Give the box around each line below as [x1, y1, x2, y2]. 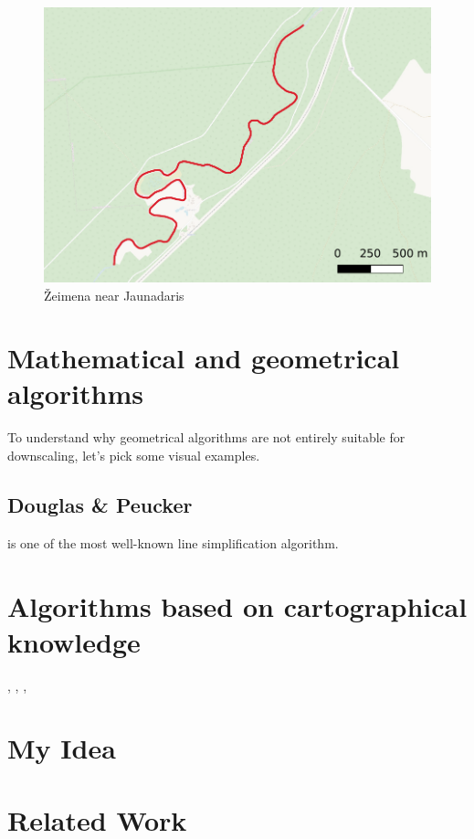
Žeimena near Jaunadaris [44, 285, 184, 304]
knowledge [7, 622, 141, 660]
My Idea [7, 729, 116, 767]
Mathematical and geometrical [7, 339, 400, 377]
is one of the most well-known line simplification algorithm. [7, 533, 339, 552]
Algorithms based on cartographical [7, 587, 468, 624]
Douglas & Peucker [7, 490, 193, 518]
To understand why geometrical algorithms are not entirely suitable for [7, 428, 406, 447]
